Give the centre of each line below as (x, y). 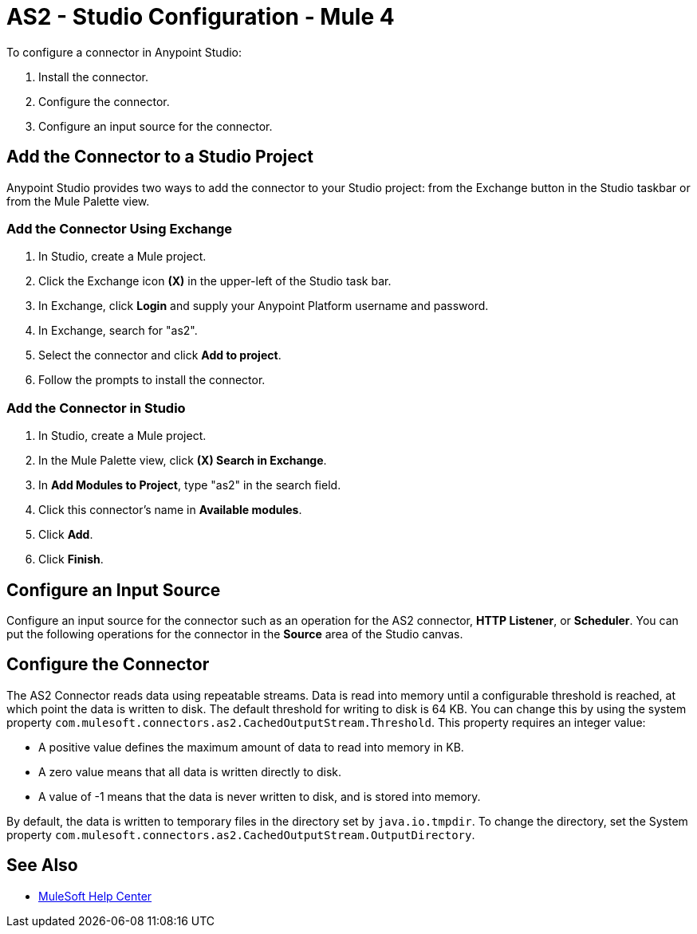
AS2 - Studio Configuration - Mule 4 (201, 17)
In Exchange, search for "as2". (118, 331)
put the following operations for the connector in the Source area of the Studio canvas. (235, 634)
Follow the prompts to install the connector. (152, 380)
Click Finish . (71, 559)
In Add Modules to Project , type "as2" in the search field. (190, 485)
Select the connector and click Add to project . (160, 355)
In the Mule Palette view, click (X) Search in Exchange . (183, 461)
